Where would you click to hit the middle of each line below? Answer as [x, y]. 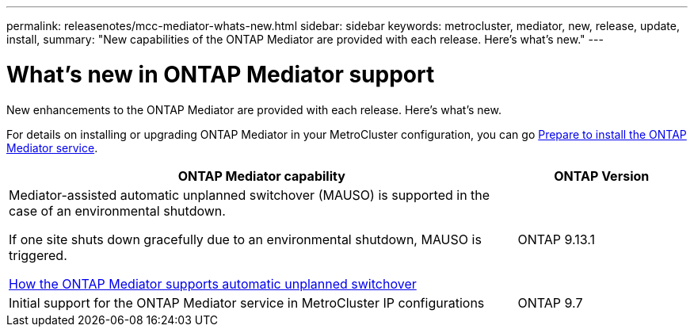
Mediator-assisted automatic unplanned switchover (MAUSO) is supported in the [250, 195]
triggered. [38, 255]
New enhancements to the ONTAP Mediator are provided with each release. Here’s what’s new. [254, 109]
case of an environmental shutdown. [117, 211]
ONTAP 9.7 [550, 302]
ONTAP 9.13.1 [557, 239]
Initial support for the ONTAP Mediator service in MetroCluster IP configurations [247, 302]
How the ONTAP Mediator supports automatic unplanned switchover [213, 283]
